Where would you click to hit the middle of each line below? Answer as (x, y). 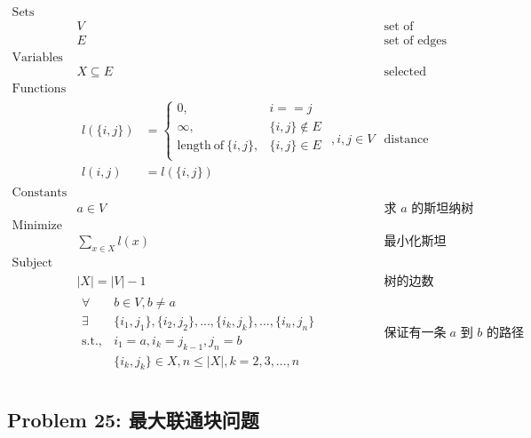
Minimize (37, 225)
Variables (37, 58)
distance (406, 140)
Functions (39, 89)
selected (405, 72)
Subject (32, 263)
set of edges (416, 41)
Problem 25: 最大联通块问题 (133, 419)
